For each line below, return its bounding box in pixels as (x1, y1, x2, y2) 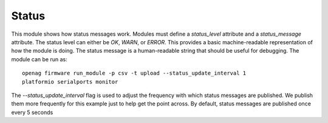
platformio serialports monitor (22, 78, 118, 85)
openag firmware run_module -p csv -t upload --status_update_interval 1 (22, 70, 247, 77)
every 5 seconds (11, 108, 53, 116)
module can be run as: (11, 55, 67, 63)
